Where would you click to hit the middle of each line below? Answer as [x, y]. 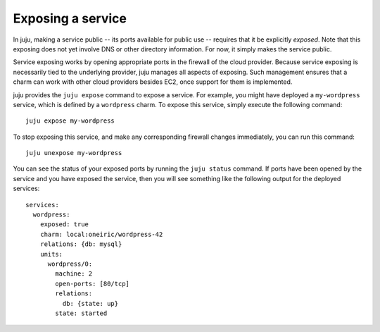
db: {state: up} [90, 303]
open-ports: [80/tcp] [93, 283]
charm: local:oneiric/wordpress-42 [101, 234]
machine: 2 [74, 274]
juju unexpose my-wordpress [74, 153]
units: [51, 254]
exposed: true [64, 225]
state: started [81, 313]
